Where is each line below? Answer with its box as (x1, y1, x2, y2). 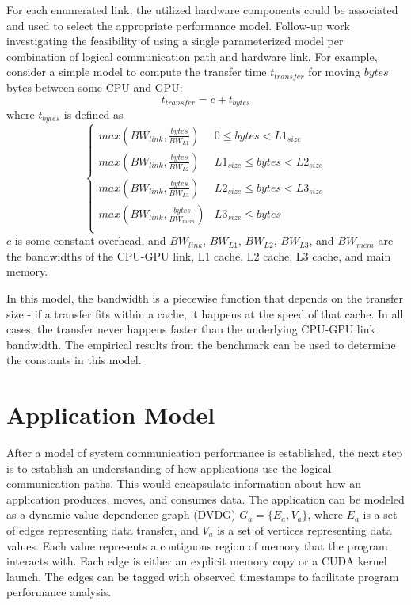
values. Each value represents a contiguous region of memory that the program (6, 537, 388, 554)
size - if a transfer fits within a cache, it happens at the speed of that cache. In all (6, 305, 404, 322)
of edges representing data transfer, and (6, 521, 199, 538)
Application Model (6, 398, 215, 431)
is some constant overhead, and (14, 232, 166, 249)
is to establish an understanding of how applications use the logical (6, 459, 332, 476)
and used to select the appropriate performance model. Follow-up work (6, 17, 350, 33)
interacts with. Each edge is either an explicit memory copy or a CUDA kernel (6, 553, 387, 569)
